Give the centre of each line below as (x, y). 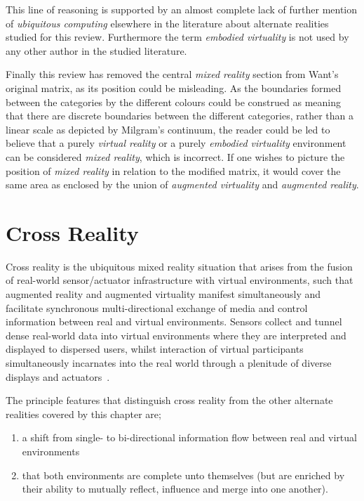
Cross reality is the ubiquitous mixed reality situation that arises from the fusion (179, 266)
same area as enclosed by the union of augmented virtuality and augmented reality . (182, 184)
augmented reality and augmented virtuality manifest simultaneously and (163, 294)
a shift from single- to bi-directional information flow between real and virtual (189, 437)
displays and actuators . (58, 376)
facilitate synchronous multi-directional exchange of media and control (157, 307)
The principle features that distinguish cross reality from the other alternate (169, 400)
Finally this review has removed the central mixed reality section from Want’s (172, 74)
